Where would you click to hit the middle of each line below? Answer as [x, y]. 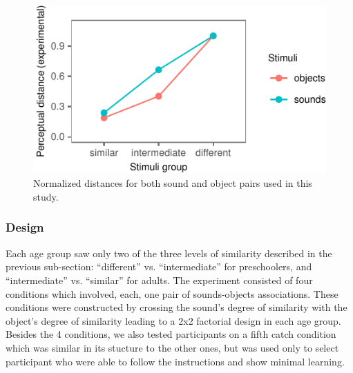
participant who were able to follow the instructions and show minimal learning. [175, 361]
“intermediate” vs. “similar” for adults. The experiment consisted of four [159, 280]
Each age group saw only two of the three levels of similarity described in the [169, 253]
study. [46, 196]
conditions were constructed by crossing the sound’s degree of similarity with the [176, 307]
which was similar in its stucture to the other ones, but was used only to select [172, 347]
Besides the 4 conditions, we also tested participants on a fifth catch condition [171, 334]
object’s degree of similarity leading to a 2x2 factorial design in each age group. [173, 320]
